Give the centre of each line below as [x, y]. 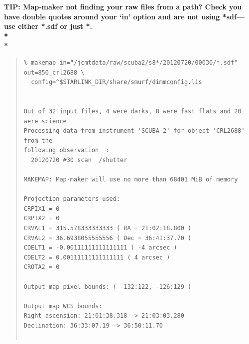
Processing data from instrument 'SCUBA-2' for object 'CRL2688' [134, 131]
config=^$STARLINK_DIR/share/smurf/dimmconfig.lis [117, 82]
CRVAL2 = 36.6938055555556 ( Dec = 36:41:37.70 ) [108, 238]
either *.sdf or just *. [55, 26]
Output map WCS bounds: [63, 306]
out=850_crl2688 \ [54, 72]
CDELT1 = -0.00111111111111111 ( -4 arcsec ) [100, 248]
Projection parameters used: [72, 199]
